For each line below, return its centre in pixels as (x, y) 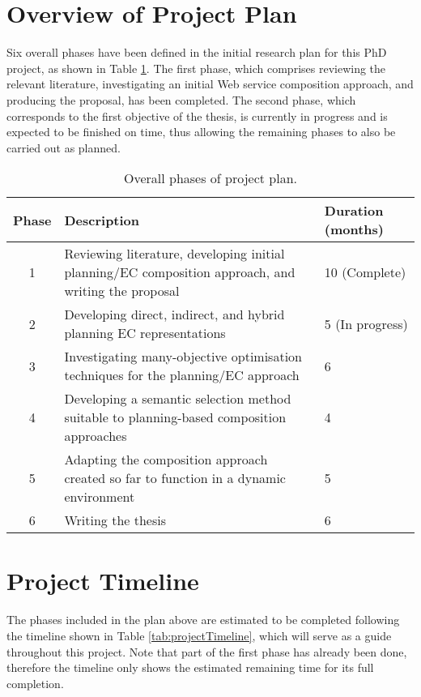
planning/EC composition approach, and (180, 272)
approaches (96, 436)
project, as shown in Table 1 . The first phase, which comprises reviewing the (196, 68)
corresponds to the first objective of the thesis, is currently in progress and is (197, 115)
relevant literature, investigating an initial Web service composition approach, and (210, 84)
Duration (354, 211)
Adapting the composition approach (166, 460)
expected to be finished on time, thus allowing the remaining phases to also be (201, 132)
